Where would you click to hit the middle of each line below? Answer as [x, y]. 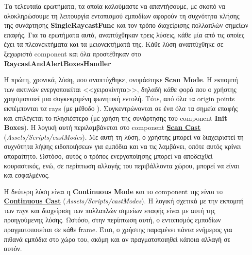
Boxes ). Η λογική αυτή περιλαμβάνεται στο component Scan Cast [102, 127]
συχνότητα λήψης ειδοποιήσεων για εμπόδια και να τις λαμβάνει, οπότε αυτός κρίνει [123, 146]
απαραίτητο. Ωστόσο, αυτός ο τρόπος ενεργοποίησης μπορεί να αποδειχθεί [108, 155]
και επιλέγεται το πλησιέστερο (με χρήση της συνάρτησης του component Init [116, 118]
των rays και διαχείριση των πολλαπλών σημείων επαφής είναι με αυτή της [110, 210]
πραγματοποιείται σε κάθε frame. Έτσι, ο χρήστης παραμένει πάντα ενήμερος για [118, 229]
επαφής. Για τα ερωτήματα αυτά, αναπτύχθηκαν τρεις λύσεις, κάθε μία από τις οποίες [124, 34]
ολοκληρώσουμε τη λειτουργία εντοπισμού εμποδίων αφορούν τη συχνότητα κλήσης [122, 15]
